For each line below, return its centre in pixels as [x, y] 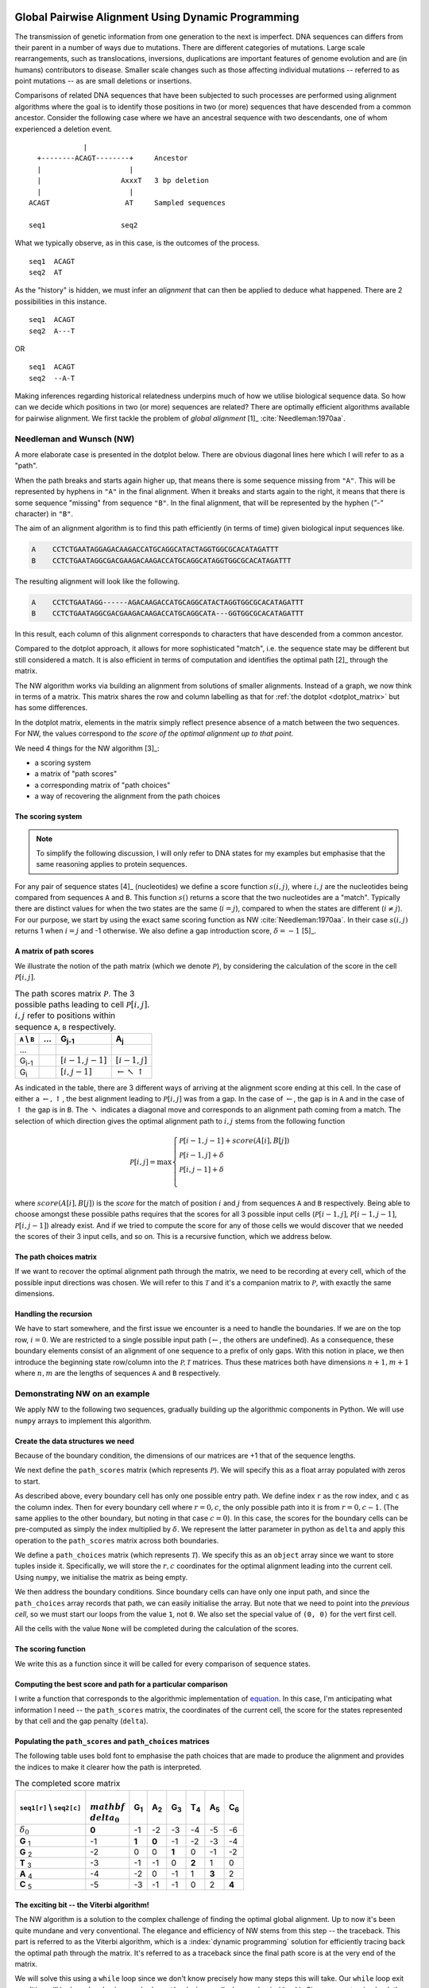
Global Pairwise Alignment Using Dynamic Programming [157, 17]
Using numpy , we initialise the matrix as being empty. [101, 1577]
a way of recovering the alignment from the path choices [128, 796]
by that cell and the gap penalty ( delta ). [81, 1721]
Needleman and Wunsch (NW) [75, 439]
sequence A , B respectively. [66, 1027]
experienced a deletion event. [64, 129]
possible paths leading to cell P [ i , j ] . [82, 1004]
